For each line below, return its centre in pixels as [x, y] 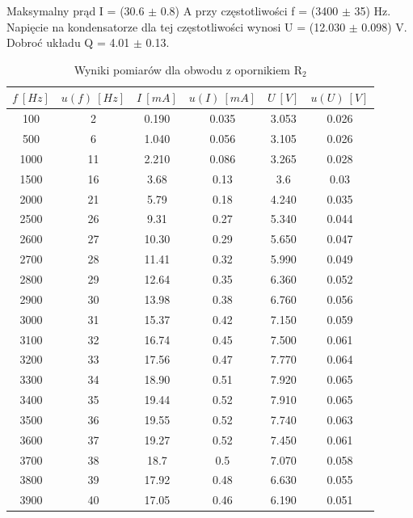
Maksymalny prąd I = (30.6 [76, 11]
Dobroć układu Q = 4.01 [68, 42]
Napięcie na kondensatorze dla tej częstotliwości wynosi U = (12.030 [176, 26]
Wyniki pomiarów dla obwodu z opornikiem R [188, 69]
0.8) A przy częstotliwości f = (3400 [249, 11]
